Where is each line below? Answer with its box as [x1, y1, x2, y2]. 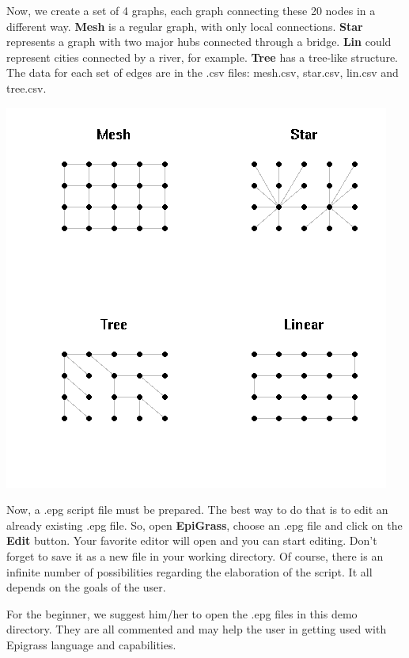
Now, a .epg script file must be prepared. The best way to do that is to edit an [6, 501, 388, 518]
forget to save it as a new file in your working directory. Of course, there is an [6, 547, 384, 564]
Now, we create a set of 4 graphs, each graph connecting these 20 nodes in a [6, 2, 376, 18]
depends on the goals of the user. [6, 579, 166, 595]
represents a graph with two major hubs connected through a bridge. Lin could [6, 33, 392, 50]
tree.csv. [6, 79, 47, 96]
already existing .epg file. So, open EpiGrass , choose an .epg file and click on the [6, 516, 403, 533]
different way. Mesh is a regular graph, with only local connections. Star [6, 17, 363, 34]
